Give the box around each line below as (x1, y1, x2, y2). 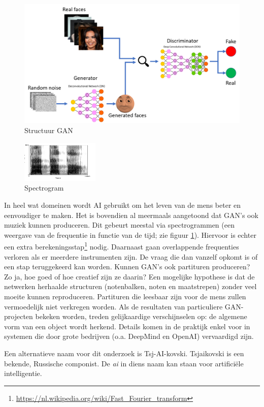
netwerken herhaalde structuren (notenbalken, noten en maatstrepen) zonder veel (4, 281, 257, 292)
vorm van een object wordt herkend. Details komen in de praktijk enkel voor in (4, 321, 250, 331)
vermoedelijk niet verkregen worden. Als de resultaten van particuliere (4, 301, 223, 311)
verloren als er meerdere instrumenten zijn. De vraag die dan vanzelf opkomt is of (4, 251, 258, 262)
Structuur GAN (24, 124, 73, 135)
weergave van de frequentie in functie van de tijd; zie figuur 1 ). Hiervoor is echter (4, 229, 256, 240)
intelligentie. (4, 368, 42, 379)
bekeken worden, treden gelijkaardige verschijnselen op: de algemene (35, 311, 247, 322)
